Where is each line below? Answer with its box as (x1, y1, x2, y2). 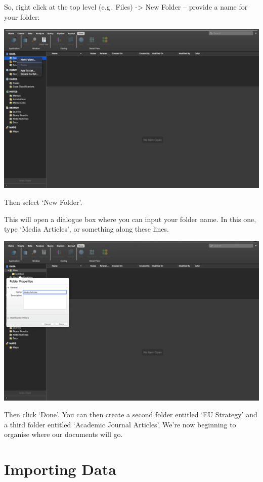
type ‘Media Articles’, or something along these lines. (4, 224, 169, 234)
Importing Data (4, 459, 116, 479)
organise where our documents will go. (4, 429, 123, 440)
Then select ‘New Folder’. (4, 197, 82, 207)
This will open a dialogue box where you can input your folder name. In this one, (4, 213, 256, 224)
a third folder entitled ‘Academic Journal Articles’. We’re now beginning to (4, 419, 236, 429)
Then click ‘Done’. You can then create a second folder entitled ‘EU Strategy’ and (4, 409, 257, 420)
